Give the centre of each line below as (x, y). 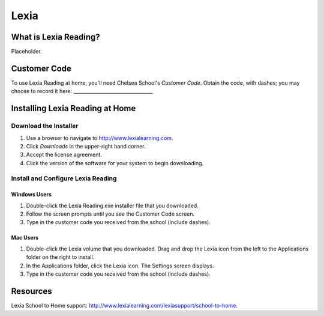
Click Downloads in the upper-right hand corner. (86, 146)
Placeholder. (26, 52)
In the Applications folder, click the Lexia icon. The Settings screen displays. (120, 266)
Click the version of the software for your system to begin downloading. (115, 163)
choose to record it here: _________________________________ (82, 91)
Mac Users (25, 238)
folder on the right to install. (60, 257)
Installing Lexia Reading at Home (73, 108)
